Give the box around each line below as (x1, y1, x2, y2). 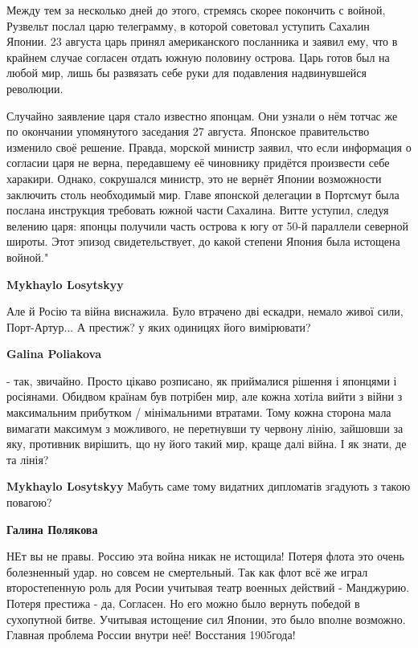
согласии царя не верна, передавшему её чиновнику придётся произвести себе (6, 154, 390, 171)
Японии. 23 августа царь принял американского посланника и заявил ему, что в (6, 33, 398, 50)
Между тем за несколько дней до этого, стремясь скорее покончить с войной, (6, 2, 386, 18)
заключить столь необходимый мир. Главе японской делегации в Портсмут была (6, 185, 400, 202)
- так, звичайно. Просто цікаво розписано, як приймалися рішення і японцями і (6, 372, 397, 389)
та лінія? (6, 450, 49, 467)
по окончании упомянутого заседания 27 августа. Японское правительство (6, 123, 370, 140)
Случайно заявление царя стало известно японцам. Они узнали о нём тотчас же (6, 107, 398, 124)
